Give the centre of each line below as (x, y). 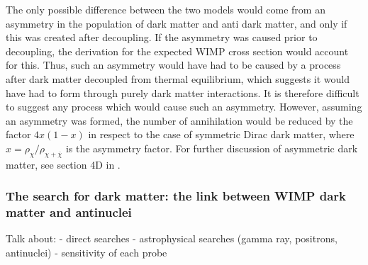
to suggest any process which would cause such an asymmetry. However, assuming (184, 107)
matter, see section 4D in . (63, 164)
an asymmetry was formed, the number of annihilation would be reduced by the (179, 120)
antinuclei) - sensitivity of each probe (87, 253)
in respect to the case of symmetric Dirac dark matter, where (221, 134)
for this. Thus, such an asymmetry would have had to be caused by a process (173, 65)
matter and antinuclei (69, 212)
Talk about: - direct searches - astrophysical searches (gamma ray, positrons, (172, 238)
